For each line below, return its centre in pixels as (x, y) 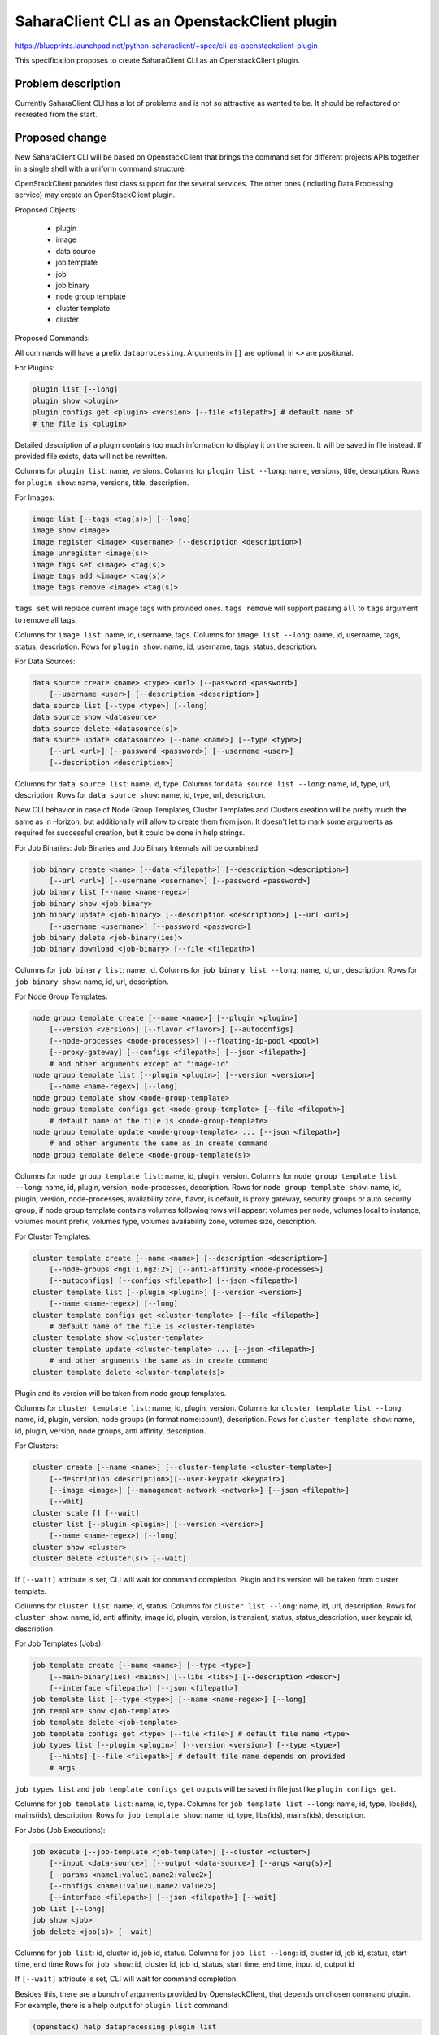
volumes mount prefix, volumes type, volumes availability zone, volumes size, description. (166, 1222)
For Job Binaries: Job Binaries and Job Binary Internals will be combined (137, 847)
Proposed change (61, 138)
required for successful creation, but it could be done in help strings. (130, 833)
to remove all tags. (46, 619)
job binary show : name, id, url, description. (92, 982)
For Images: (35, 497)
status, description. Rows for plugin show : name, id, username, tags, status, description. (166, 646)
